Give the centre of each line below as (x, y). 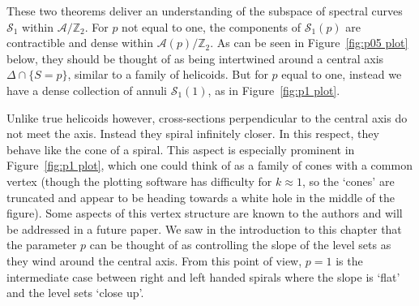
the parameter (42, 245)
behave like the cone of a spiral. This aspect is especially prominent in (181, 149)
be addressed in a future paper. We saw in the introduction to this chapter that (204, 228)
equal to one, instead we (342, 74)
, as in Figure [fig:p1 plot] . (274, 90)
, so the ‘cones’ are (348, 181)
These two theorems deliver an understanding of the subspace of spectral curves (205, 11)
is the (349, 260)
